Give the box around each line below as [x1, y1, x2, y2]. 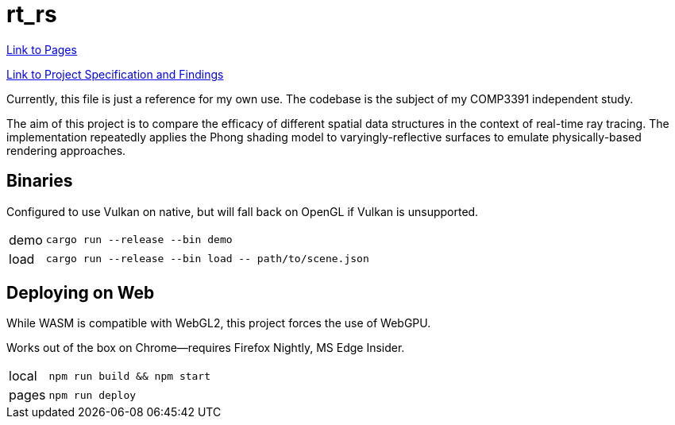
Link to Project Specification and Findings [6, 67, 224, 81]
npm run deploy [48, 388, 137, 401]
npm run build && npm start [48, 369, 211, 382]
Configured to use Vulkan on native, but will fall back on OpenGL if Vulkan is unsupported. [6, 204, 479, 218]
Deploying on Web [6, 283, 155, 303]
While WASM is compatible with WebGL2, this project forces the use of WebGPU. [6, 316, 431, 330]
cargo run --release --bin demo [45, 234, 233, 246]
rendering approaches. [6, 143, 126, 157]
